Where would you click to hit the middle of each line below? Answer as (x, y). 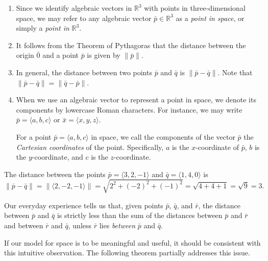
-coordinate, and (57, 157)
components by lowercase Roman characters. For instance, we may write (129, 109)
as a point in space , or (210, 18)
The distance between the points (55, 174)
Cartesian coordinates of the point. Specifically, (90, 147)
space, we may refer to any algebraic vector (84, 18)
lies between (117, 225)
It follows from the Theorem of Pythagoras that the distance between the (131, 45)
